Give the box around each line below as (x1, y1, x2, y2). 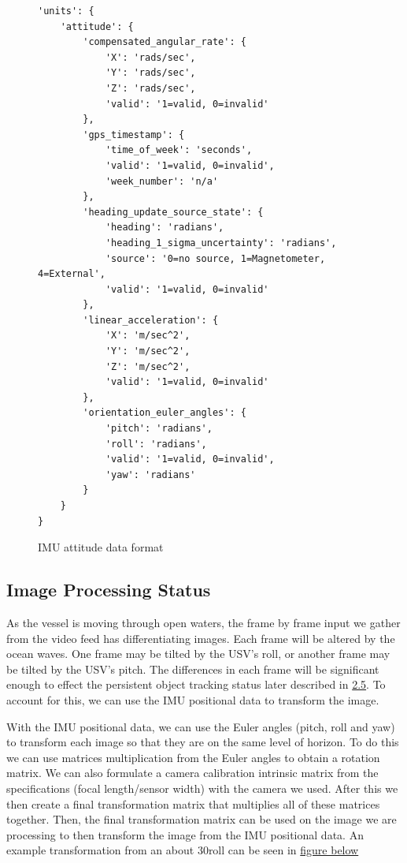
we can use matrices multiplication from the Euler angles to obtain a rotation (6, 749, 380, 765)
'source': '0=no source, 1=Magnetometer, (105, 252, 326, 264)
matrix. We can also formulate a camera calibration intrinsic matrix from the (6, 764, 379, 781)
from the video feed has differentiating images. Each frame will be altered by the (6, 630, 395, 646)
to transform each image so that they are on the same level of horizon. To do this (6, 734, 399, 750)
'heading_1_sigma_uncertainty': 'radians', (105, 237, 337, 248)
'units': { (38, 6, 94, 17)
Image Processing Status (6, 577, 211, 602)
